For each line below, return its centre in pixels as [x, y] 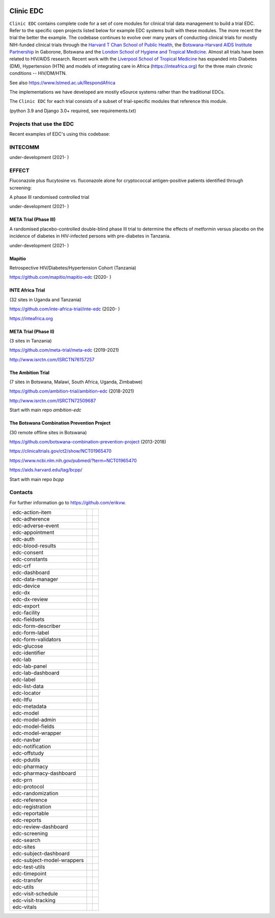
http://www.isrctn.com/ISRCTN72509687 [53, 401]
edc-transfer [28, 880]
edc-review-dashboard [40, 827]
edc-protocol [28, 786]
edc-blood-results [34, 546]
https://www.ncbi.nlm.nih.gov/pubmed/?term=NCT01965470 [73, 460]
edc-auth [24, 539]
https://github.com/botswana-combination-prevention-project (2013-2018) [88, 442]
